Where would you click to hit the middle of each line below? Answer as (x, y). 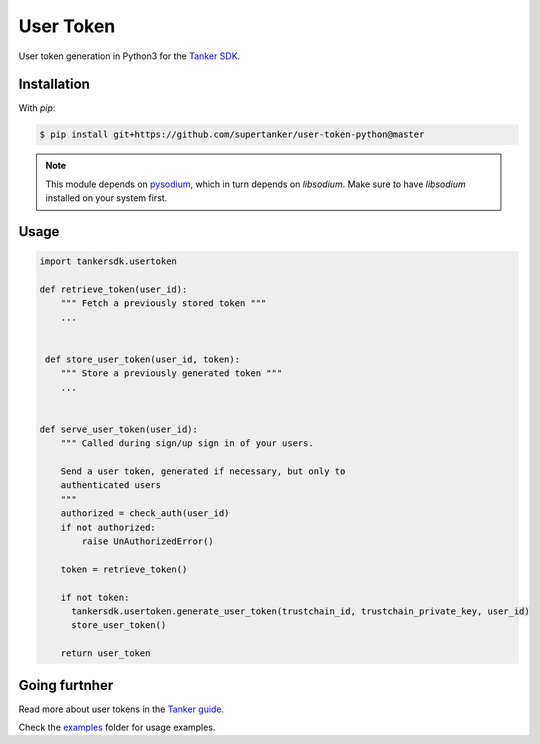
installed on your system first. (106, 198)
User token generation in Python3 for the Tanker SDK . (129, 56)
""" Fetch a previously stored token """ (163, 303)
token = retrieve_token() (124, 569)
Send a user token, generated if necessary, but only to (203, 471)
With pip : (37, 108)
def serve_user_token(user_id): (119, 429)
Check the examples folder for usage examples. (117, 727)
